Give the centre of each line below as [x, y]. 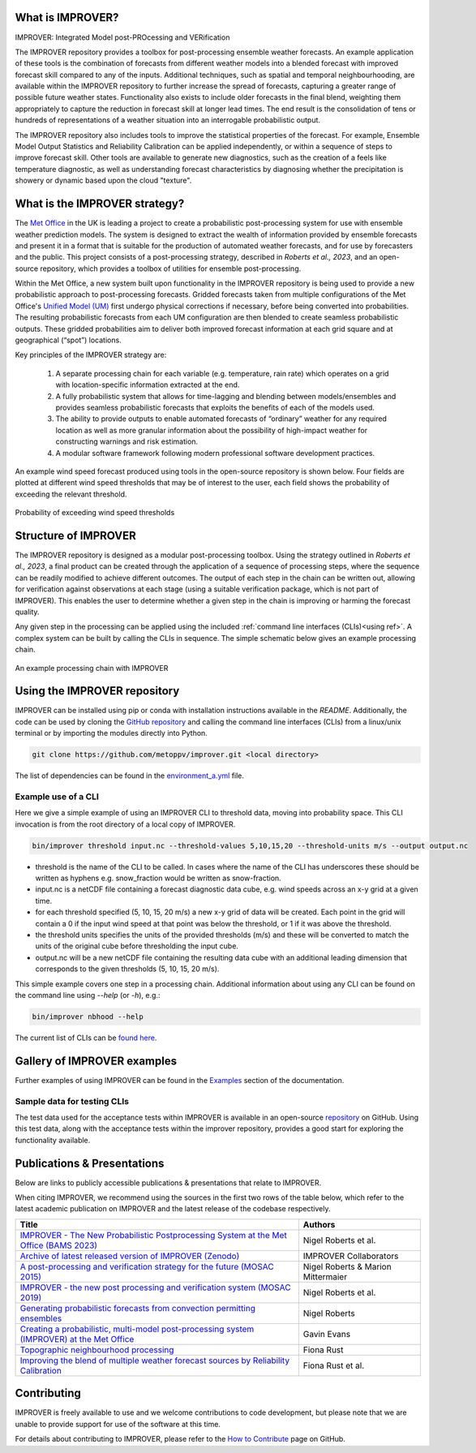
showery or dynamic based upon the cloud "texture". [103, 181]
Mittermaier [325, 1276]
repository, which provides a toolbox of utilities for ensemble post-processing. [171, 269]
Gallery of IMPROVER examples [96, 1061]
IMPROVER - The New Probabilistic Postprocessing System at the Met [153, 1235]
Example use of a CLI [57, 797]
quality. [27, 612]
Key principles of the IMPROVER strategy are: [91, 355]
